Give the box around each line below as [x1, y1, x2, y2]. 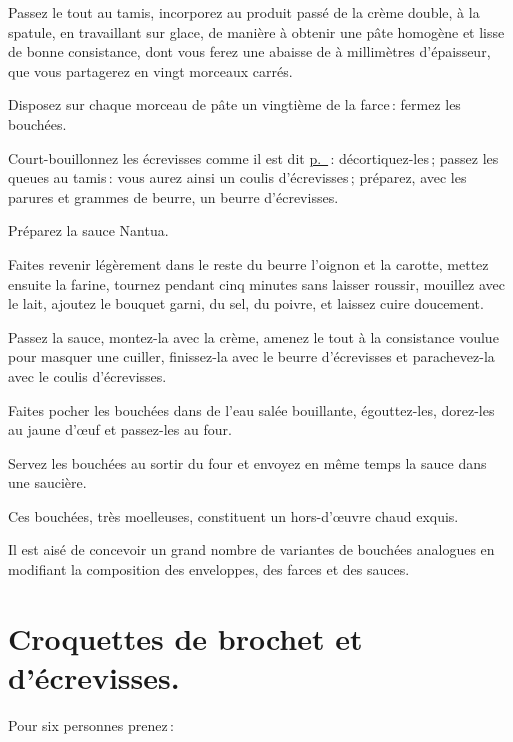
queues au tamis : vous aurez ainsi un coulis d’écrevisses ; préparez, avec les [8, 167, 467, 188]
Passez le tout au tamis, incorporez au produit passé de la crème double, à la [8, 2, 480, 22]
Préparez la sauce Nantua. [8, 220, 169, 241]
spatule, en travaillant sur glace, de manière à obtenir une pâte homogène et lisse [8, 21, 505, 42]
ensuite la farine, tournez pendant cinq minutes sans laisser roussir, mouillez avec [8, 273, 506, 294]
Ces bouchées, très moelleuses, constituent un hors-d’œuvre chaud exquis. [8, 505, 459, 526]
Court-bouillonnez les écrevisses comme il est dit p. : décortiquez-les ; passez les [8, 147, 499, 168]
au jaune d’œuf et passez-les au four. [8, 419, 232, 440]
